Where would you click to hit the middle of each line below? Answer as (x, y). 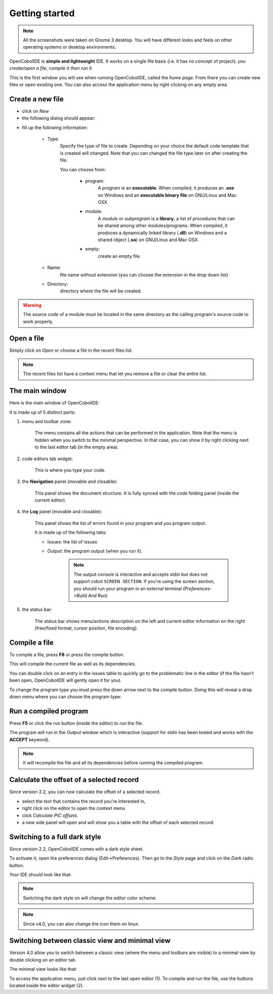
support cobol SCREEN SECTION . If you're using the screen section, (144, 581)
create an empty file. (119, 256)
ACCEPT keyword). (30, 739)
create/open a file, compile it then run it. (51, 68)
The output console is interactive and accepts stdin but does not (141, 574)
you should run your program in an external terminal (128, 589)
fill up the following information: (55, 127)
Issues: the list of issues (72, 541)
